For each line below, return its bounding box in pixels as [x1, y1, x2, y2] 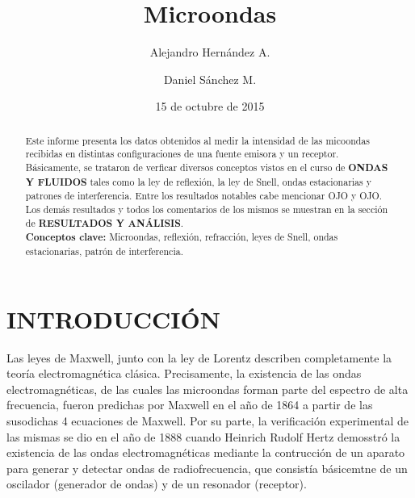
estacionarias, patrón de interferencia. [25, 244, 183, 257]
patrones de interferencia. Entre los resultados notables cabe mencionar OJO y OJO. [25, 189, 383, 203]
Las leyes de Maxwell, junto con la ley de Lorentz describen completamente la [6, 349, 392, 366]
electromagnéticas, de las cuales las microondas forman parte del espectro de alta [6, 380, 409, 397]
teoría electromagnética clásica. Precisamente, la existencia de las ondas [6, 365, 362, 382]
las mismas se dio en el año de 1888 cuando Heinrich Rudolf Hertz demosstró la [6, 428, 400, 445]
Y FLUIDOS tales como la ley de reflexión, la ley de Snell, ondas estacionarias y [25, 174, 371, 189]
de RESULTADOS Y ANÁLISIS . [25, 216, 184, 230]
